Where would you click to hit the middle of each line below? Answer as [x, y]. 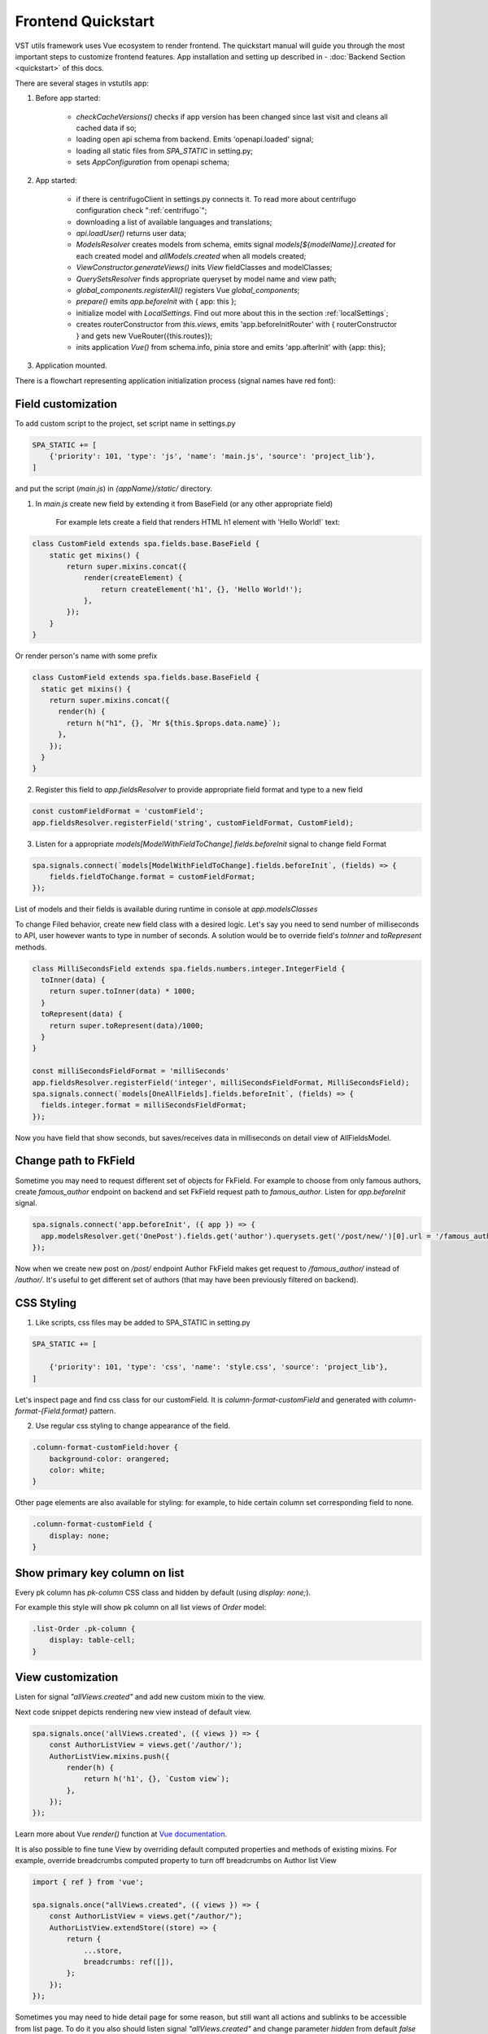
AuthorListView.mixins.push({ [109, 1756]
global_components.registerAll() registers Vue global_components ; [188, 290]
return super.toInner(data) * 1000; [122, 991]
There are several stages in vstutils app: [82, 83]
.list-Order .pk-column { [84, 1629]
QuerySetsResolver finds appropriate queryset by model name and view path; [206, 279]
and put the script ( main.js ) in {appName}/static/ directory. [114, 489]
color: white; [77, 1470]
